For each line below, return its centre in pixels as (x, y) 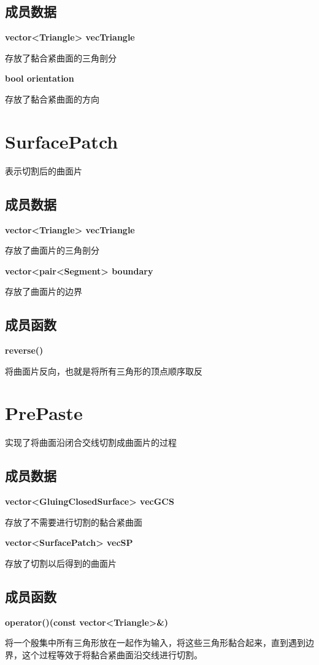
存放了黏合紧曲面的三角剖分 (61, 57)
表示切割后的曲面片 (44, 170)
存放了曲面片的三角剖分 (52, 250)
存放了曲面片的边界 (44, 291)
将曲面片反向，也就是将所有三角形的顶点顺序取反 (104, 371)
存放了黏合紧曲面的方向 (52, 99)
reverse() (24, 350)
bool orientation (40, 78)
